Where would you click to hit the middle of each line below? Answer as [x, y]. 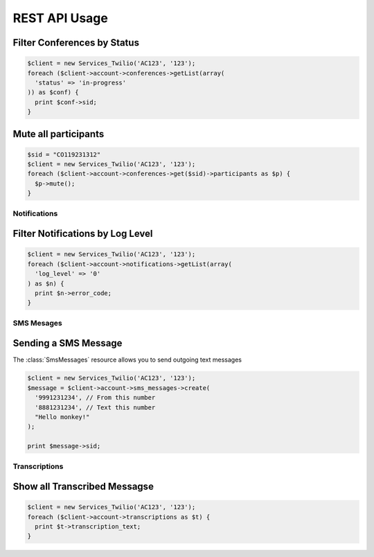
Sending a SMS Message [68, 343]
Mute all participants [59, 134]
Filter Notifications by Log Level [83, 234]
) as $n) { [46, 283]
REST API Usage [61, 18]
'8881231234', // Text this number [95, 407]
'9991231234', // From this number [95, 398]
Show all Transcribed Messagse [83, 487]
